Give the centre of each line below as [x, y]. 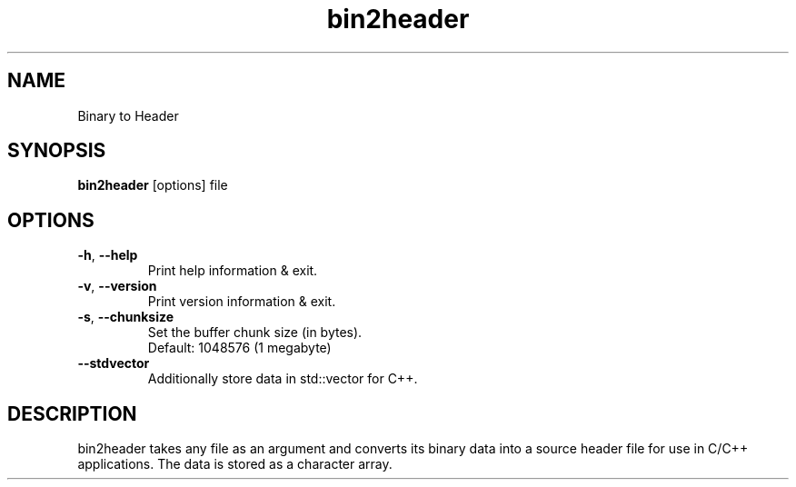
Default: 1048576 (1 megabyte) [239, 348]
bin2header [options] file [153, 185]
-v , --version [117, 286]
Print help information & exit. [233, 271]
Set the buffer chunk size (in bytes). [255, 333]
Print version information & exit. [242, 302]
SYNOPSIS [57, 151]
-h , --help [108, 255]
